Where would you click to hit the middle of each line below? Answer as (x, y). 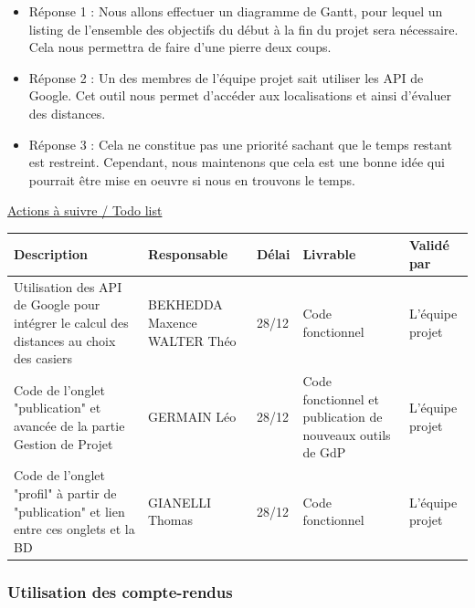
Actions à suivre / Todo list (85, 210)
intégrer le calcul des (71, 323)
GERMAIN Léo (192, 417)
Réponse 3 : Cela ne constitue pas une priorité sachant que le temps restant (240, 144)
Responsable (188, 254)
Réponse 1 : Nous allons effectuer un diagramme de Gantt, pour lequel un (236, 11)
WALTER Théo (192, 340)
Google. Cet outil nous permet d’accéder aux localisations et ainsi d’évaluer (240, 95)
